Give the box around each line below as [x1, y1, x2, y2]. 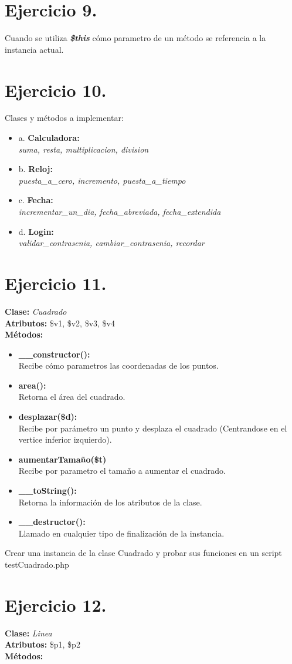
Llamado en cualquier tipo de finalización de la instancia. [18, 527, 225, 539]
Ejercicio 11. [5, 271, 107, 295]
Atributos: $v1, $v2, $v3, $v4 [5, 316, 116, 329]
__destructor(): [18, 515, 86, 528]
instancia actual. [5, 43, 64, 55]
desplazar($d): [18, 410, 77, 423]
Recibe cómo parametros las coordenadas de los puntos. [18, 359, 219, 372]
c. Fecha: [18, 194, 53, 206]
